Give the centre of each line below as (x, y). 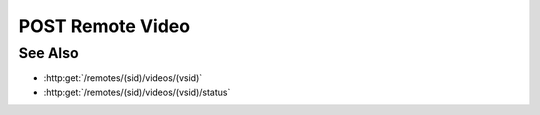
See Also (48, 53)
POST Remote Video (104, 26)
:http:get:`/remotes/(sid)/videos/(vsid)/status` (137, 92)
